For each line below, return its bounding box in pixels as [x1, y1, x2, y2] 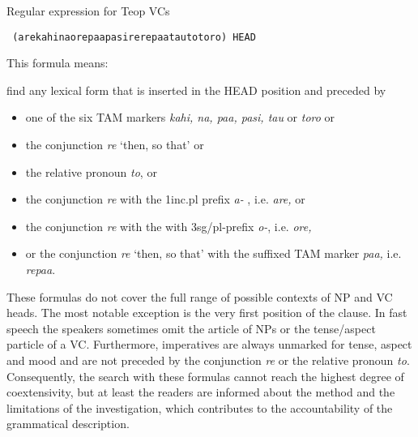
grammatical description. [6, 415, 130, 432]
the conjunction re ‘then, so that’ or [25, 136, 204, 153]
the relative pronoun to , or [25, 163, 157, 180]
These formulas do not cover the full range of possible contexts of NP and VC [6, 288, 393, 305]
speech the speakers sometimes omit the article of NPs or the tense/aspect [6, 319, 376, 336]
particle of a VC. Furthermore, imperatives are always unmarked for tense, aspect [6, 336, 412, 353]
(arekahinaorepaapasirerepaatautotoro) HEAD [12, 31, 256, 43]
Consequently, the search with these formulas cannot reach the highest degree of [6, 367, 404, 384]
